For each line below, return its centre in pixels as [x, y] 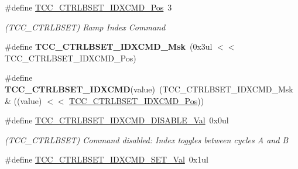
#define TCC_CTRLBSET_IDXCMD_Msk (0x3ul [109, 46]
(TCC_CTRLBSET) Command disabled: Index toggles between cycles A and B [147, 139]
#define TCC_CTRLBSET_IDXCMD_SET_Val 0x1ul [107, 159]
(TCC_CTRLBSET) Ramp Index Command [85, 27]
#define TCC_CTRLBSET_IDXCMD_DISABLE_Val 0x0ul [117, 120]
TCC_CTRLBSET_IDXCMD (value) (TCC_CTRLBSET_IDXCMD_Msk [149, 89]
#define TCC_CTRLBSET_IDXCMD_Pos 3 [88, 7]
